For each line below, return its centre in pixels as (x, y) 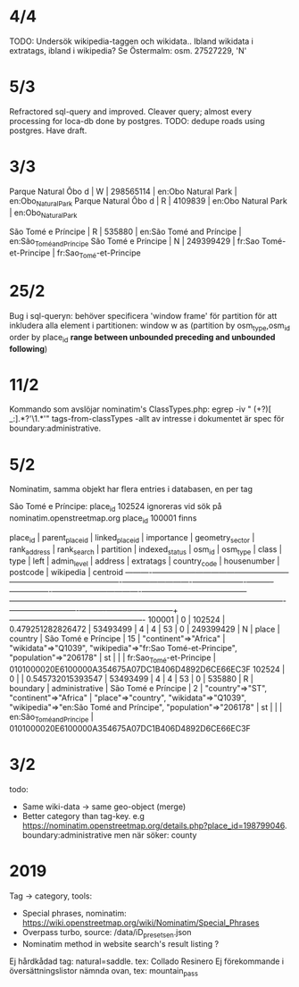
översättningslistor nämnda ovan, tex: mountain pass (104, 971)
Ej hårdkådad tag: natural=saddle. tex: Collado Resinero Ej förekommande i (146, 961)
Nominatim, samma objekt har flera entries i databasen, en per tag (131, 489)
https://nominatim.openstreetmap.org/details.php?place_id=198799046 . (154, 825)
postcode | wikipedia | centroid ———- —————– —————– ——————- (149, 573)
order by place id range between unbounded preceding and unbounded (142, 338)
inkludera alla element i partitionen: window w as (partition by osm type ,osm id (149, 326)
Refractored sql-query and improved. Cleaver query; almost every (131, 111)
